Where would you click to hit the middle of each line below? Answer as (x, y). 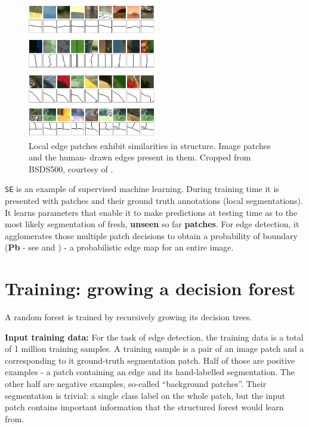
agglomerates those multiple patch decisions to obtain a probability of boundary (151, 235)
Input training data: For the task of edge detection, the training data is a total (154, 337)
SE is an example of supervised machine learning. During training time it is (142, 189)
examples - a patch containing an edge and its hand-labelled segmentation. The (150, 372)
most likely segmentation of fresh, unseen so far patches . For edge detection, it (152, 224)
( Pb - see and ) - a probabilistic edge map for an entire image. (119, 247)
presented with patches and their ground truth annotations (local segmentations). (154, 200)
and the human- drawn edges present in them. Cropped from (140, 157)
